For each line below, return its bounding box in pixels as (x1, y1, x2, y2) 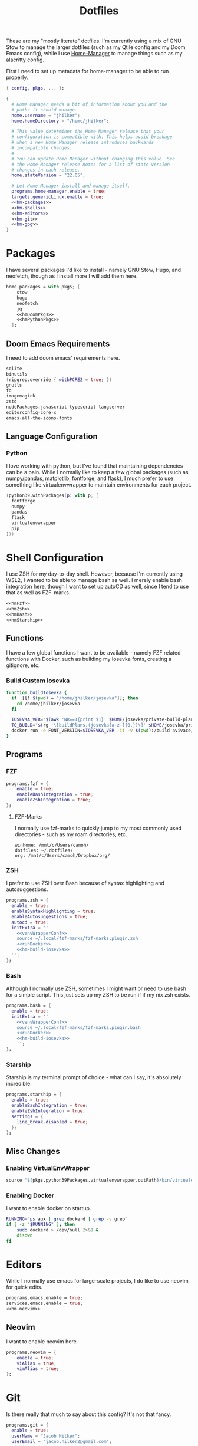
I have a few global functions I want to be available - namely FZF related (6, 649, 181, 656)
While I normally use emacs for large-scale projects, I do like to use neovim (6, 1277, 189, 1284)
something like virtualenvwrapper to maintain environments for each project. (6, 481, 192, 488)
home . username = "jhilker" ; (11, 112, 81, 119)
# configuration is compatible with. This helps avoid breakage (11, 134, 173, 140)
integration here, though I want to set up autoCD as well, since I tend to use (6, 583, 189, 590)
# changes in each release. (11, 167, 81, 173)
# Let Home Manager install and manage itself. (11, 183, 131, 189)
